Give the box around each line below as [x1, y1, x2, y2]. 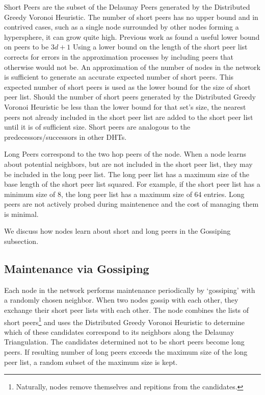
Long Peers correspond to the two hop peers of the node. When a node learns [4, 149, 246, 159]
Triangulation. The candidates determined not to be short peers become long [4, 336, 245, 347]
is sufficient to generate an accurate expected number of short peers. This [4, 71, 234, 82]
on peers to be [4, 41, 49, 52]
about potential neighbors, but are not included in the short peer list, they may [4, 158, 253, 169]
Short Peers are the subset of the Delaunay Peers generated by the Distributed [4, 2, 250, 12]
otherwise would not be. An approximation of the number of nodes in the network [4, 61, 260, 72]
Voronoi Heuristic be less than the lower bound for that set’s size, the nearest [4, 101, 246, 112]
